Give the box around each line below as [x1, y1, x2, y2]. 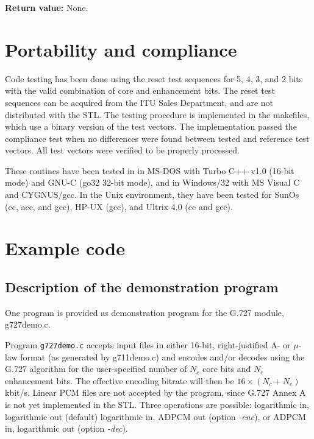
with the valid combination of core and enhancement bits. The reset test [5, 84, 275, 97]
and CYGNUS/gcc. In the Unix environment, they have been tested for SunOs [5, 188, 299, 201]
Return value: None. [5, 1, 88, 13]
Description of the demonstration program [5, 278, 279, 297]
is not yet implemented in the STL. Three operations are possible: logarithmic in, [5, 398, 309, 411]
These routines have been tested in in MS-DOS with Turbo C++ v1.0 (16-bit [5, 164, 294, 177]
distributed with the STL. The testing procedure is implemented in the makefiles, [5, 108, 310, 121]
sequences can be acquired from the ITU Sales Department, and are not [5, 96, 273, 108]
